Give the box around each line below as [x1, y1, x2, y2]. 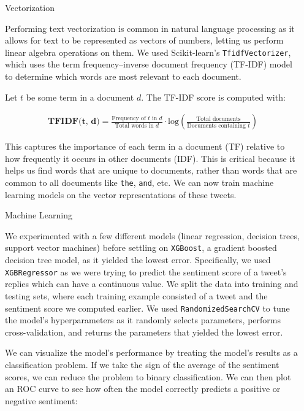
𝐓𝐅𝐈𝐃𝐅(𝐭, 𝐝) [48, 117, 100, 126]
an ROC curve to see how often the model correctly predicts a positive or [5, 382, 281, 395]
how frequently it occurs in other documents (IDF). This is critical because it [5, 152, 295, 164]
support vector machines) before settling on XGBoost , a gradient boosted [5, 241, 277, 254]
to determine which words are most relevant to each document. [5, 70, 241, 83]
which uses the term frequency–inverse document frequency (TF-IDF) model [5, 58, 292, 71]
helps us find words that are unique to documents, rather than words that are [5, 164, 297, 177]
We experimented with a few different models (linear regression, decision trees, [5, 229, 300, 242]
